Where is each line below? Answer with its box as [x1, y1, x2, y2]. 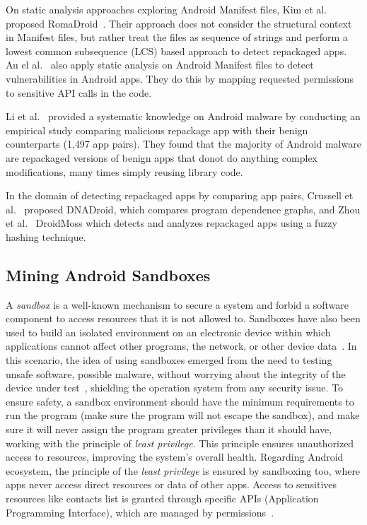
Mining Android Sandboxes [6, 264, 211, 285]
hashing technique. [6, 229, 86, 244]
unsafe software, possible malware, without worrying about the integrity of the [6, 366, 346, 381]
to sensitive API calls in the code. [6, 85, 152, 100]
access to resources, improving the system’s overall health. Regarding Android [6, 449, 344, 464]
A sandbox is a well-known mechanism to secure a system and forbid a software [6, 297, 349, 312]
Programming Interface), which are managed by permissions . [6, 505, 274, 519]
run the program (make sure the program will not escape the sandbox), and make [6, 408, 360, 423]
